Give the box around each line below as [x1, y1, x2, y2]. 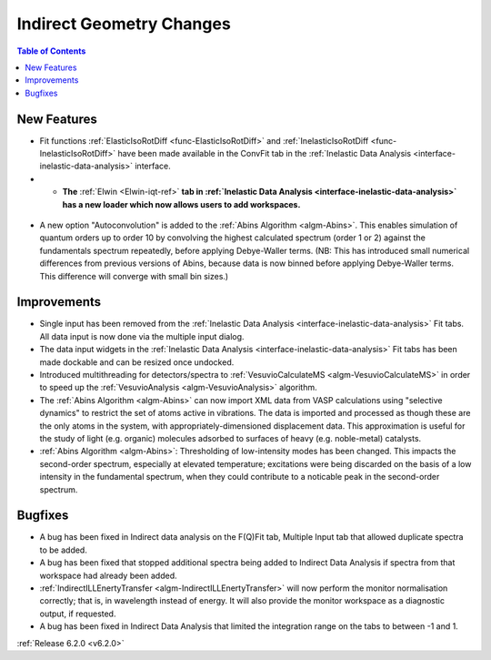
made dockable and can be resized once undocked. [39, 356, 235, 368]
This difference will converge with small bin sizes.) [39, 270, 229, 281]
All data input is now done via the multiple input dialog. [39, 330, 245, 341]
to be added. [39, 544, 88, 555]
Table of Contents [16, 46, 86, 56]
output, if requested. [39, 608, 116, 619]
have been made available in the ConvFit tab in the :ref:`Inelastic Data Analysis [117, 148, 412, 159]
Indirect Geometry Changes [16, 14, 231, 34]
